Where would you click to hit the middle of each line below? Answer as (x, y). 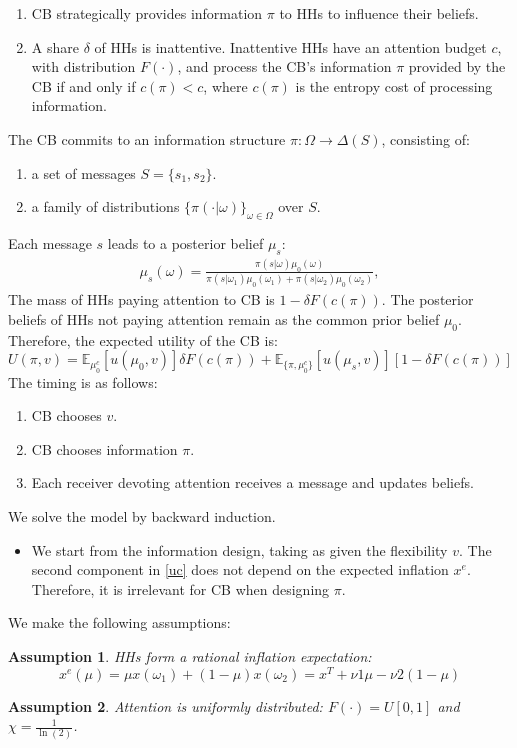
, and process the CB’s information (284, 66)
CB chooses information (104, 448)
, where (225, 85)
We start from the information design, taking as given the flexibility (239, 549)
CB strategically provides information (147, 13)
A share (55, 46)
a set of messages (83, 172)
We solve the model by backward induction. (142, 515)
